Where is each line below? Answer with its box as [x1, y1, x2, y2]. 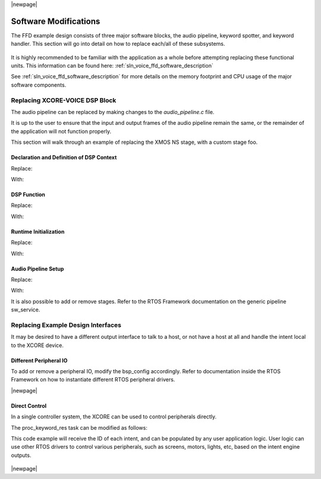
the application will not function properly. [11, 128, 112, 135]
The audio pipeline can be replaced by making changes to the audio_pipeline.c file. [11, 109, 215, 115]
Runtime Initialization [11, 228, 65, 235]
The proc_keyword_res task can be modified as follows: [11, 424, 148, 431]
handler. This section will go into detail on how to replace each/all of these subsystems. [11, 40, 225, 48]
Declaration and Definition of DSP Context [11, 154, 117, 161]
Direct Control [11, 402, 47, 409]
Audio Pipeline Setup [11, 265, 64, 272]
